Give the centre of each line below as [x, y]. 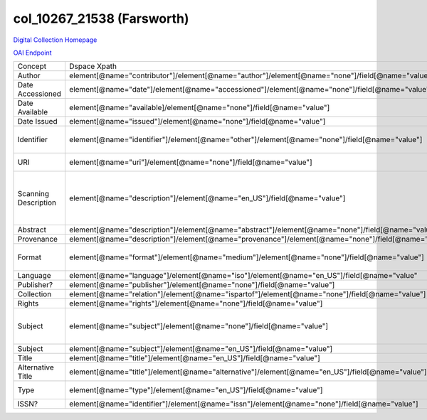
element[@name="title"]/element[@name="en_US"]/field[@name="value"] [194, 358]
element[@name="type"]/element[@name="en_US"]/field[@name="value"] [196, 390]
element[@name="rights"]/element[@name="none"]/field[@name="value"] [196, 303]
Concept [32, 66]
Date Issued [37, 122]
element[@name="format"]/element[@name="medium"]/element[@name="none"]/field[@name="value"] [247, 257]
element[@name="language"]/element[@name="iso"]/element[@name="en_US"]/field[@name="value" [243, 276]
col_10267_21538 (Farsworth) [101, 18]
